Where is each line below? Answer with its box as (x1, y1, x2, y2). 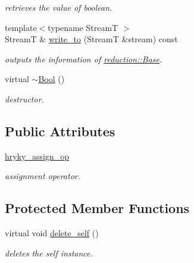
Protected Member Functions (5, 199, 190, 217)
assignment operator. (5, 170, 81, 182)
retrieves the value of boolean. (5, 1, 112, 13)
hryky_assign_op (5, 149, 69, 162)
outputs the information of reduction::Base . (5, 52, 162, 65)
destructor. (5, 92, 44, 105)
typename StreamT (48, 21, 118, 33)
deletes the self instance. (5, 246, 93, 259)
